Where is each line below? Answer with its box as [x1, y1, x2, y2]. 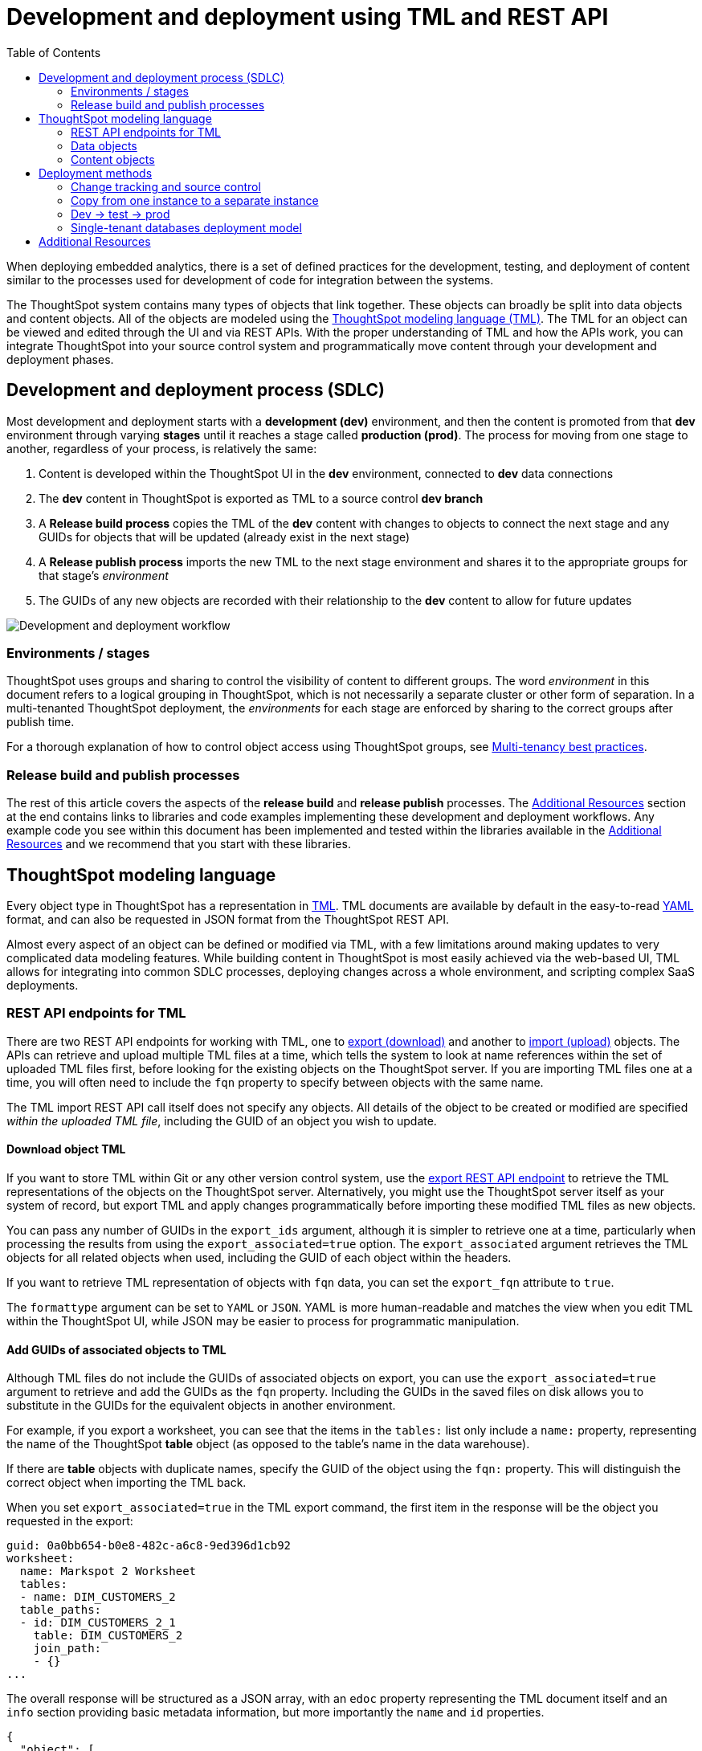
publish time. [6, 715, 75, 729]
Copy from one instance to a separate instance [71, 193, 319, 207]
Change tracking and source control [71, 179, 261, 194]
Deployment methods [39, 165, 153, 180]
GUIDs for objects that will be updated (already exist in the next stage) [39, 529, 410, 544]
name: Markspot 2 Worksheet [19, 1565, 197, 1578]
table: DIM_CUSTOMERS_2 [33, 1629, 183, 1643]
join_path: [33, 1642, 102, 1655]
